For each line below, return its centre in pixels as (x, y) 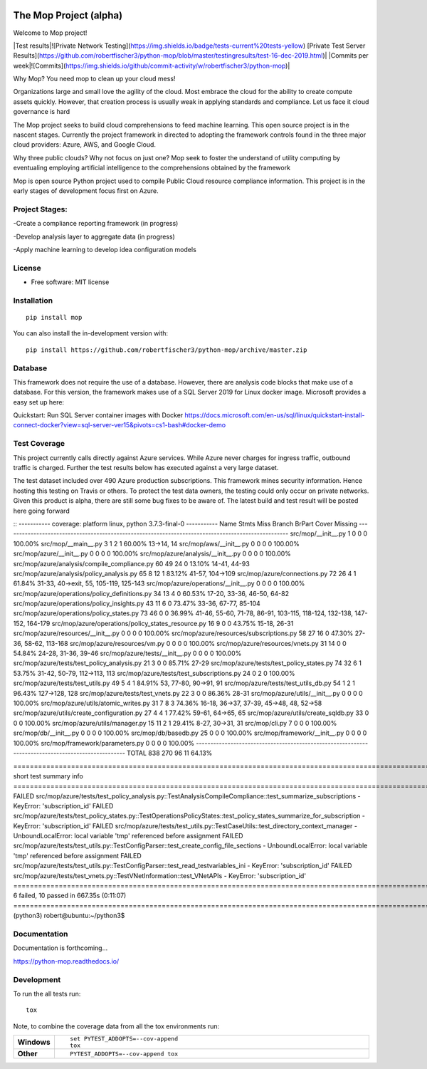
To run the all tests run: (47, 994)
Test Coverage (39, 444)
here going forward (42, 511)
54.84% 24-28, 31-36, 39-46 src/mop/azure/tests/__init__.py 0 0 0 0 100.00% (127, 653)
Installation (33, 301)
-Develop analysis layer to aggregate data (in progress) (94, 236)
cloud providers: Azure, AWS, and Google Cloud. (85, 145)
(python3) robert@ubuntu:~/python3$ (69, 916)
